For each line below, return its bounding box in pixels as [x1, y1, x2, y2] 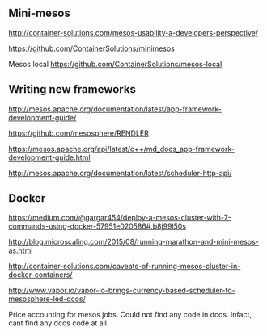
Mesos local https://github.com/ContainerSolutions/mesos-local [8, 59, 222, 69]
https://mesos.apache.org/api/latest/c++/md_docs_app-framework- [8, 144, 235, 153]
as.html [8, 246, 33, 255]
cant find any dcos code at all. [8, 318, 109, 328]
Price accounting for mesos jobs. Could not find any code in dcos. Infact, [8, 310, 252, 320]
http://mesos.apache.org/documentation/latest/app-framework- [8, 104, 222, 114]
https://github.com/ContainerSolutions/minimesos [8, 44, 176, 53]
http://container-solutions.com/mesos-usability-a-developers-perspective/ [8, 27, 259, 37]
